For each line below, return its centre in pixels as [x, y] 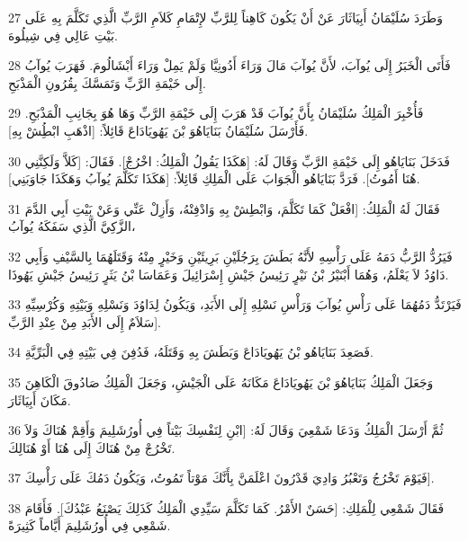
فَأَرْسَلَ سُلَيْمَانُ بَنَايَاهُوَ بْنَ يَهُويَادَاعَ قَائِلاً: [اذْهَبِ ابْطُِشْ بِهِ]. [158, 130]
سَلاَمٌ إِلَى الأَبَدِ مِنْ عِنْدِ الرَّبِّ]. [85, 321]
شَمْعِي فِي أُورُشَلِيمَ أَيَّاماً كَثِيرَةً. [90, 525]
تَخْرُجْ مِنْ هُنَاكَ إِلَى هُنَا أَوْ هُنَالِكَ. [92, 447]
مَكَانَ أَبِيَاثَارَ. [40, 399]
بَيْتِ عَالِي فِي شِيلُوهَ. [63, 35]
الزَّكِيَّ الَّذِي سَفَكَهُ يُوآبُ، [72, 226]
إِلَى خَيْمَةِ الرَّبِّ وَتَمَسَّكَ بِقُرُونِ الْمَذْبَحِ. [107, 82]
